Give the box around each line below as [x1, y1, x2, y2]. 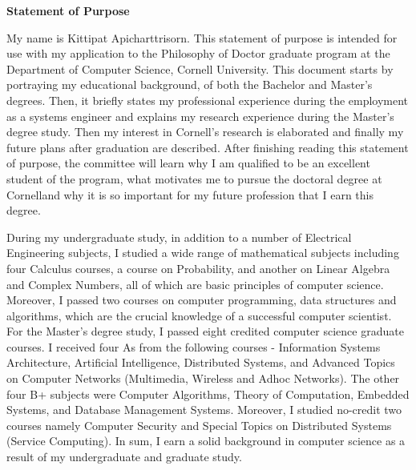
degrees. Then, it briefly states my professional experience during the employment [6, 91, 409, 108]
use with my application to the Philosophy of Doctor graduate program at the [6, 45, 390, 62]
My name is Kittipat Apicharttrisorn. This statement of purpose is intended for [6, 29, 398, 46]
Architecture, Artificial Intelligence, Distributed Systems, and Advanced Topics [6, 354, 395, 371]
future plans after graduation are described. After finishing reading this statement [6, 139, 409, 155]
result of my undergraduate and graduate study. [6, 448, 242, 465]
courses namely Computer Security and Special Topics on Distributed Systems [6, 416, 392, 433]
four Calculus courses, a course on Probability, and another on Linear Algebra [6, 259, 390, 276]
